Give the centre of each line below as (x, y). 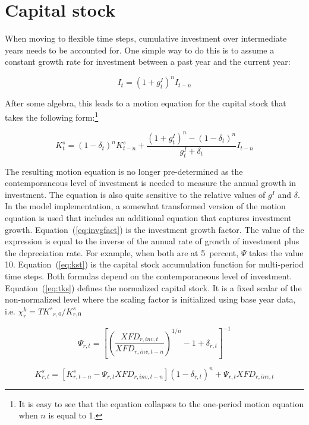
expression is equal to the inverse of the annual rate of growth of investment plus (152, 241)
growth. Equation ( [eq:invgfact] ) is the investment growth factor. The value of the (154, 229)
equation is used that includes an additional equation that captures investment (148, 217)
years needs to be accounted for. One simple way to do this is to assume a (140, 50)
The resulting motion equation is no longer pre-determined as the (124, 171)
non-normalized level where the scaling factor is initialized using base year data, (150, 299)
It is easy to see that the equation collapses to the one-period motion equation (161, 403)
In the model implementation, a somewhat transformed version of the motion (145, 206)
